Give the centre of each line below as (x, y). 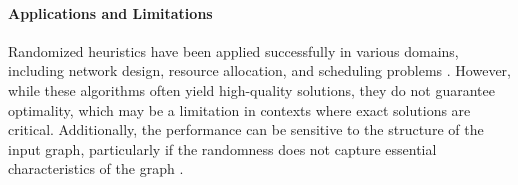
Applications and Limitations (110, 12)
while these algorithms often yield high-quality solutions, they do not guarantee (251, 89)
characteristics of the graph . (96, 168)
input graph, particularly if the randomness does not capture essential (222, 148)
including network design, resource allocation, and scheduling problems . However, (259, 70)
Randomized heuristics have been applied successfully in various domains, (233, 50)
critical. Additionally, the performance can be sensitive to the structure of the (246, 129)
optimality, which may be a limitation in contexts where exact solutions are (239, 109)
